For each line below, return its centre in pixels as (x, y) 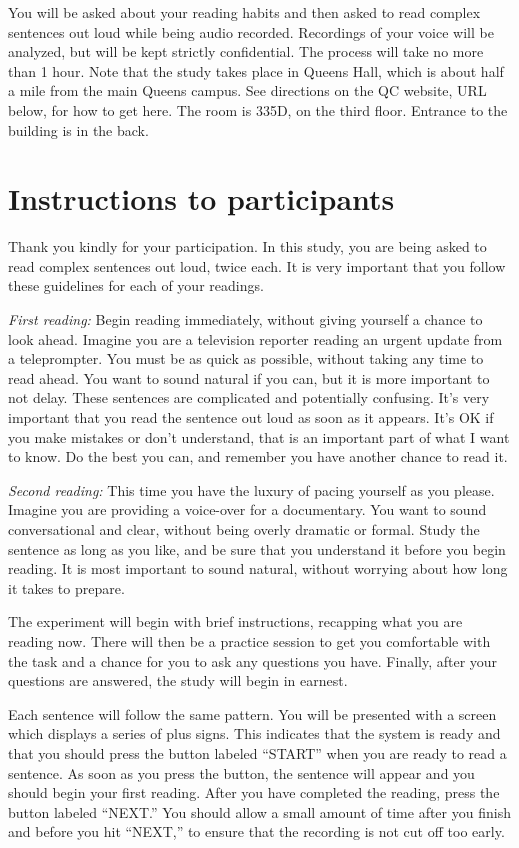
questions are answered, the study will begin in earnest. (178, 680)
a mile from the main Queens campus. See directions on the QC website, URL (247, 90)
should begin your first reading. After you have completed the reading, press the (254, 792)
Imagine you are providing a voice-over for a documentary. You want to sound (247, 509)
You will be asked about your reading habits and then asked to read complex (244, 12)
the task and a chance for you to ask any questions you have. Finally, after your (253, 660)
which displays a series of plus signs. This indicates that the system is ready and (254, 733)
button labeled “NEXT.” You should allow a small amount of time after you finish (259, 811)
